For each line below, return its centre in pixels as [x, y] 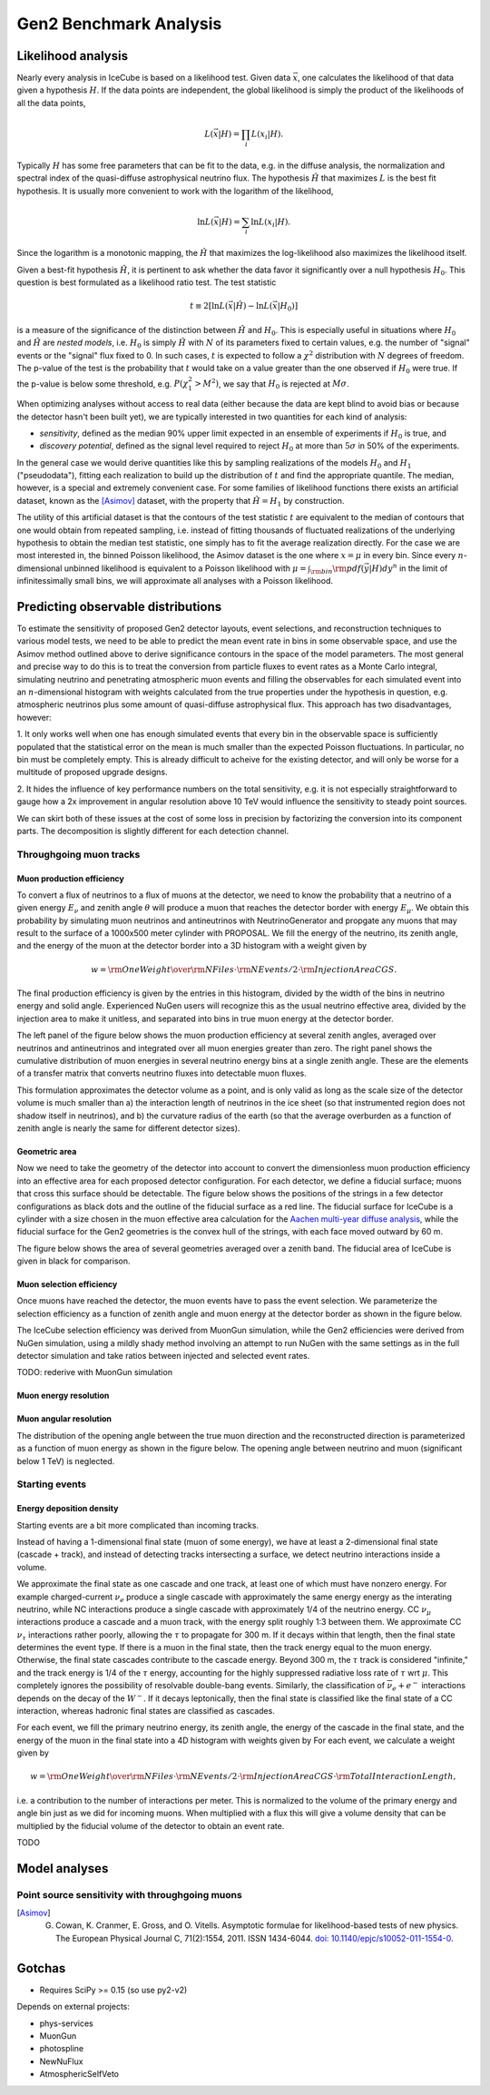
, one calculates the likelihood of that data [375, 78]
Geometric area [47, 1151]
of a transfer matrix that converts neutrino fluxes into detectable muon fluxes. [162, 1073]
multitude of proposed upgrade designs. [92, 772]
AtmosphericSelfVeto [79, 2074]
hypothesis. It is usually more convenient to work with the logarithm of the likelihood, [175, 191]
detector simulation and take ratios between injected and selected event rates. [163, 1356]
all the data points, [51, 103]
